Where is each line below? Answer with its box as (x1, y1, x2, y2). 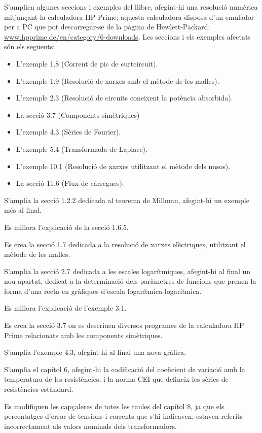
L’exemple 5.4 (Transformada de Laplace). (16, 143, 147, 154)
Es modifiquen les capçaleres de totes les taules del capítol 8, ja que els (4, 401, 224, 411)
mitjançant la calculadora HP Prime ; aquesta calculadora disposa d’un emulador (4, 11, 254, 22)
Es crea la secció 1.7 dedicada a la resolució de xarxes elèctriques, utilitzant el (4, 239, 246, 249)
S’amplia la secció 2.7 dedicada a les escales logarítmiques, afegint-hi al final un (4, 265, 251, 276)
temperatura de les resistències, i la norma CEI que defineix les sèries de (4, 374, 229, 384)
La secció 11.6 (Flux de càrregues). (16, 178, 124, 188)
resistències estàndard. (4, 384, 73, 394)
